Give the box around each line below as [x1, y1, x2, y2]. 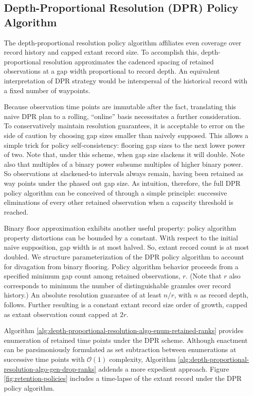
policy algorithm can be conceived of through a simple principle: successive [4, 187, 227, 198]
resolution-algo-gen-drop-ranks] [4, 363, 96, 374]
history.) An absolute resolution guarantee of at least [4, 290, 162, 300]
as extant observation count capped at [4, 309, 118, 319]
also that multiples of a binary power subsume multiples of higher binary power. [4, 158, 243, 169]
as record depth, [200, 290, 249, 300]
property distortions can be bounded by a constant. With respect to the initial [4, 232, 238, 242]
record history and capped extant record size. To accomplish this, [4, 47, 199, 57]
